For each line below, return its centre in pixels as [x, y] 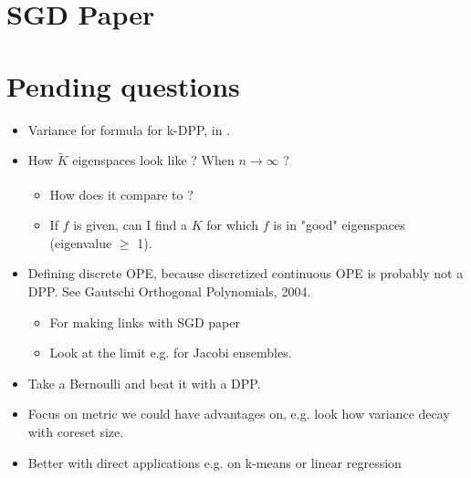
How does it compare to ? [121, 194]
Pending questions [123, 85]
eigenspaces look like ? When [153, 160]
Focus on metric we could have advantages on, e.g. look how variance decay [239, 414]
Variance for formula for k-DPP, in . [129, 129]
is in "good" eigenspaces [339, 225]
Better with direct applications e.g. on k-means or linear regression [215, 462]
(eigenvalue [81, 242]
